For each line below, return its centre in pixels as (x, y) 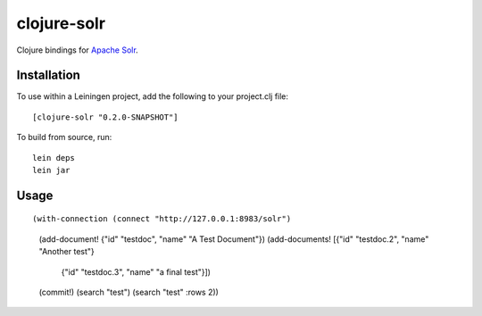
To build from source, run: (64, 137)
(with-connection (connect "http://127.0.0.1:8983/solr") (162, 219)
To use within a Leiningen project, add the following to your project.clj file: (153, 96)
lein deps (54, 158)
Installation (48, 75)
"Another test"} (67, 252)
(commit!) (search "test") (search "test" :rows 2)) (129, 292)
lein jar (51, 170)
